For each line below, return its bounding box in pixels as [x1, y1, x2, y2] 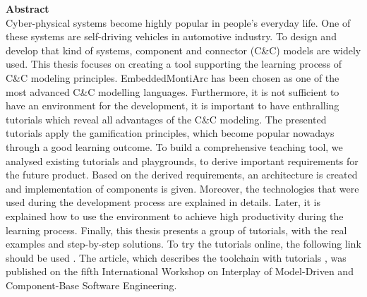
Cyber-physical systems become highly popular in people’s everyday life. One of [6, 15, 351, 30]
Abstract [6, 1, 49, 16]
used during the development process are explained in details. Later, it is [6, 195, 321, 210]
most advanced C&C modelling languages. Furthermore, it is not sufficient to [6, 84, 339, 99]
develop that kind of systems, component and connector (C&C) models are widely [6, 42, 361, 57]
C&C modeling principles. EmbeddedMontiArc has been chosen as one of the [6, 70, 339, 85]
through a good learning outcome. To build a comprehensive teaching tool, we [6, 139, 343, 154]
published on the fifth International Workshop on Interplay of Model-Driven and [6, 264, 354, 279]
